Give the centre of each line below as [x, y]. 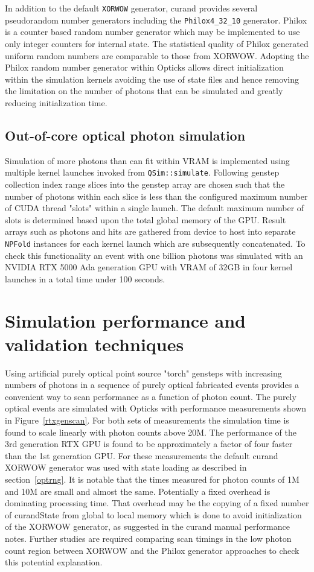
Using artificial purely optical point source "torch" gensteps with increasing [143, 373]
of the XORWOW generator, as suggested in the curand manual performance [147, 526]
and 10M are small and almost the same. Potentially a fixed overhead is [138, 491]
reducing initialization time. [56, 102]
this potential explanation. [54, 562]
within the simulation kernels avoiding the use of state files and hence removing [152, 79]
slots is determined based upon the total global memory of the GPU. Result [146, 219]
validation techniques [95, 344]
